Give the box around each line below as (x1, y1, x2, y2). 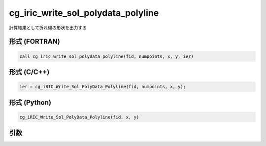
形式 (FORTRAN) (9, 37, 60, 46)
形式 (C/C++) (9, 68, 50, 76)
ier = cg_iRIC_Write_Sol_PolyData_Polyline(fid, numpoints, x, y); (19, 84, 186, 90)
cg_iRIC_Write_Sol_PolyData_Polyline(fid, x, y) (19, 114, 139, 120)
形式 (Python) (9, 98, 52, 107)
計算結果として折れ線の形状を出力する (9, 25, 87, 31)
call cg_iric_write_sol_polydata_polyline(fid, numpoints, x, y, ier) (19, 53, 194, 59)
